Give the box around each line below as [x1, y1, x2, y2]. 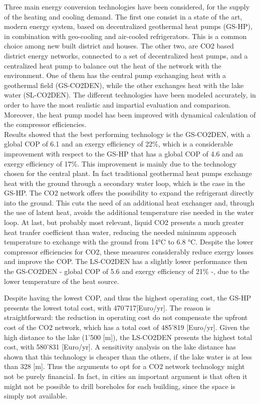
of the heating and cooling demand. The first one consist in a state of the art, [4, 11, 242, 21]
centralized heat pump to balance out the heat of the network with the [4, 60, 221, 70]
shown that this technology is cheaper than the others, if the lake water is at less [4, 351, 252, 361]
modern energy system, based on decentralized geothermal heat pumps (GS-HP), [4, 21, 252, 31]
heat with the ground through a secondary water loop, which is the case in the [4, 177, 245, 188]
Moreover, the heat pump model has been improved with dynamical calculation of [4, 109, 256, 119]
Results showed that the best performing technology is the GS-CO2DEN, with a [4, 128, 250, 139]
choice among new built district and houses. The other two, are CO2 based [4, 40, 234, 51]
